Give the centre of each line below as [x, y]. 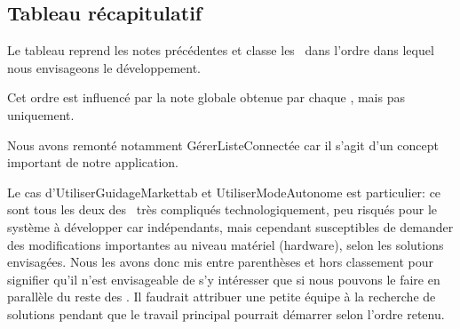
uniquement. [41, 114]
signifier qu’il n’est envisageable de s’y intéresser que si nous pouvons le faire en [224, 279]
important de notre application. [93, 162]
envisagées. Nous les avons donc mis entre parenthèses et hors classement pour [221, 262]
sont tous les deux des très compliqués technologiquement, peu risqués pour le [222, 209]
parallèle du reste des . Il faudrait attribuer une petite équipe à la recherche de [222, 297]
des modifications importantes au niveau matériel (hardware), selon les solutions [226, 244]
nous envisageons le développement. [104, 67]
